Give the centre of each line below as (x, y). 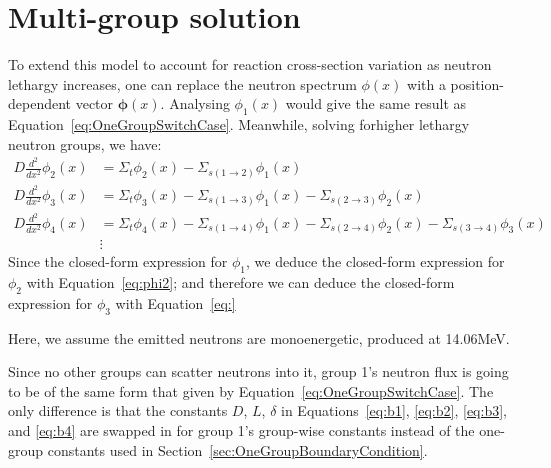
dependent (40, 103)
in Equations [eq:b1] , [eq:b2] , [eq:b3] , (394, 410)
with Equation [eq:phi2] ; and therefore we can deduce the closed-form (240, 282)
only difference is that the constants (118, 410)
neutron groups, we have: (85, 143)
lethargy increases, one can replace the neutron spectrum (182, 83)
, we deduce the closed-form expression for (375, 261)
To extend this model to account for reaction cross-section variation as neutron (250, 64)
